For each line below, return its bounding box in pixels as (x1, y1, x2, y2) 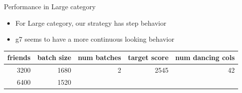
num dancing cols (175, 52, 235, 62)
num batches (78, 52, 121, 62)
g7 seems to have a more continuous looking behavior (15, 34, 174, 44)
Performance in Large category (4, 1, 96, 11)
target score (128, 52, 169, 62)
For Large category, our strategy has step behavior (15, 17, 167, 28)
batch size (37, 52, 72, 62)
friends (7, 52, 31, 62)
